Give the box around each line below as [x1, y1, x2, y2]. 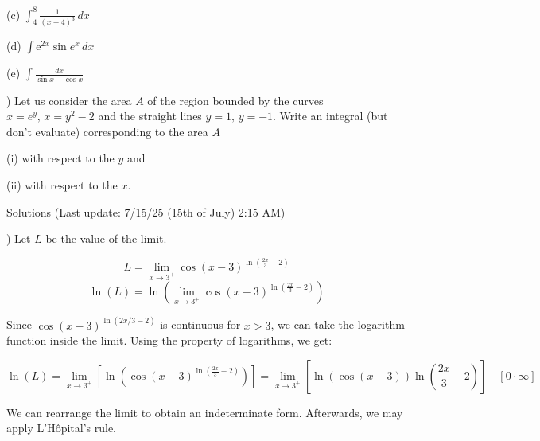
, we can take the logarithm [270, 316, 405, 333]
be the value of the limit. [45, 230, 167, 247]
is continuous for [160, 316, 241, 333]
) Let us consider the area [6, 92, 132, 108]
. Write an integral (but [273, 107, 388, 124]
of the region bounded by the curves [147, 92, 324, 108]
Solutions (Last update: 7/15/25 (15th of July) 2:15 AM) [6, 203, 286, 220]
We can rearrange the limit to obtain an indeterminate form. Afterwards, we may [6, 404, 403, 420]
